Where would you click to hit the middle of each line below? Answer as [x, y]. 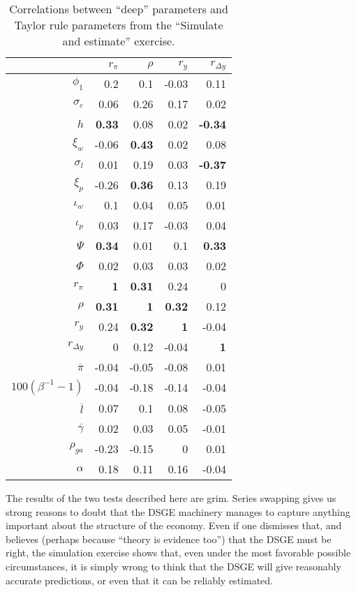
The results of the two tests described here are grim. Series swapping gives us [171, 497]
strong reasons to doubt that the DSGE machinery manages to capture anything [178, 511]
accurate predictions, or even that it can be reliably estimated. [139, 580]
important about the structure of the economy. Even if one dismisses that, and [174, 525]
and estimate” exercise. [119, 41]
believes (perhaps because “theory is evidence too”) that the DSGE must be [169, 539]
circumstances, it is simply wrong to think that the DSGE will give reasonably [173, 566]
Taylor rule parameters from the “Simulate [119, 25]
